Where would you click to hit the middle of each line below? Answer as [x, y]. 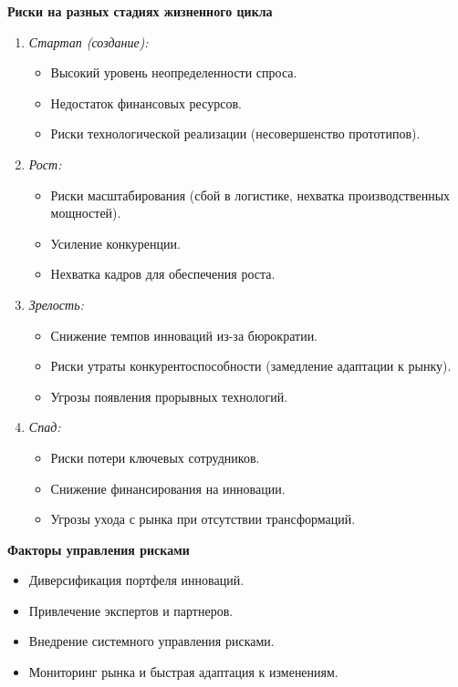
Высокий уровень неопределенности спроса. [174, 72]
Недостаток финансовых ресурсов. [146, 103]
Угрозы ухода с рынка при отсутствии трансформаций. [203, 519]
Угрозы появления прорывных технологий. [169, 396]
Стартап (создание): [88, 41]
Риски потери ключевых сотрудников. [155, 457]
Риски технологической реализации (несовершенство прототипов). [235, 133]
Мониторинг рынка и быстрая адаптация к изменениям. [183, 672]
